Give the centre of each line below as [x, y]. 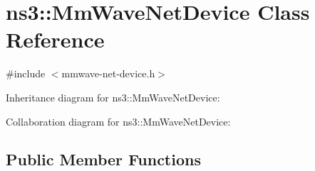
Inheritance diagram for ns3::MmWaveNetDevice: [113, 97]
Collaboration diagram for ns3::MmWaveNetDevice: [118, 121]
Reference [55, 39]
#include [26, 73]
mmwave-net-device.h [108, 73]
